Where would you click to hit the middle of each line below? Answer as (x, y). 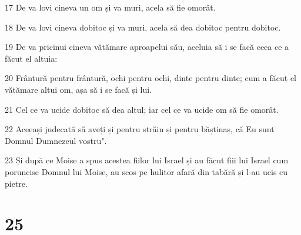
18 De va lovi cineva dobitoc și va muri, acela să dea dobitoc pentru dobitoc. (143, 27)
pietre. (16, 183)
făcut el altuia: (31, 58)
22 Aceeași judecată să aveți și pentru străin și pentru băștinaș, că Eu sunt (140, 129)
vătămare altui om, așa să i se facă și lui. (78, 89)
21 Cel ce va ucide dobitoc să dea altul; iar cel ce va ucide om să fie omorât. (142, 109)
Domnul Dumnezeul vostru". (56, 140)
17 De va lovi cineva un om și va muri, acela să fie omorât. (110, 7)
